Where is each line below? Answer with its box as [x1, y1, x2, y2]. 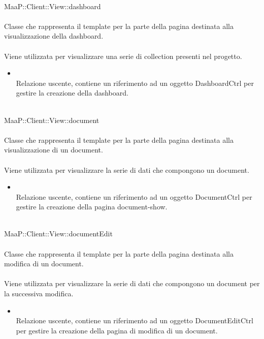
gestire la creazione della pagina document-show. [16, 201, 168, 212]
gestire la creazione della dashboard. [16, 87, 128, 98]
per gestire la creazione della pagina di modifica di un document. [16, 325, 218, 335]
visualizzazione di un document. [4, 144, 103, 155]
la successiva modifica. [4, 288, 74, 299]
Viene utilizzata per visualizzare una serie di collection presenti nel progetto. [4, 50, 242, 61]
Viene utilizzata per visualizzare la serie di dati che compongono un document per [4, 278, 260, 289]
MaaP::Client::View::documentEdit [4, 228, 113, 239]
